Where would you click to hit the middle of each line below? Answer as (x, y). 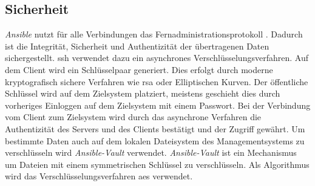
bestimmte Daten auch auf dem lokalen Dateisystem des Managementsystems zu (155, 140)
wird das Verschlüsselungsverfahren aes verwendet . (99, 176)
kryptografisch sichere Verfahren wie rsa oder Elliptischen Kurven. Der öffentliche (157, 81)
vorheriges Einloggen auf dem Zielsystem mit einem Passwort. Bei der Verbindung (158, 105)
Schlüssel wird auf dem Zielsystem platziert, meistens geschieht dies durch (143, 93)
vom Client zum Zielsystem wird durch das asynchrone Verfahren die (133, 117)
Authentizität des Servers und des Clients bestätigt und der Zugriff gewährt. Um (155, 128)
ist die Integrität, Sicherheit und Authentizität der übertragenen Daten (137, 46)
